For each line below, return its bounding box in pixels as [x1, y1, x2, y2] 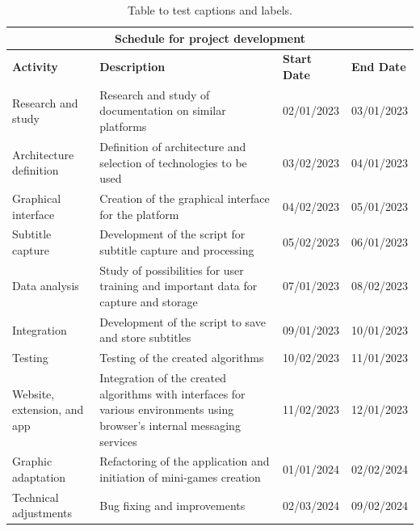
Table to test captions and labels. [127, 2, 292, 18]
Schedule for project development [115, 29, 305, 46]
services [99, 432, 137, 449]
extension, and [12, 401, 84, 418]
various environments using [99, 401, 234, 418]
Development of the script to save [99, 313, 266, 330]
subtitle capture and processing [99, 241, 254, 258]
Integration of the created [99, 369, 227, 386]
